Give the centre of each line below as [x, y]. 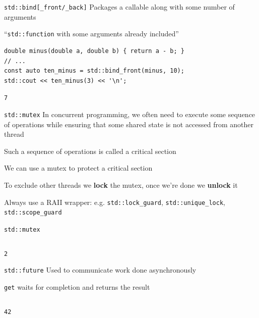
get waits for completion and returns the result [77, 286]
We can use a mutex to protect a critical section [78, 168]
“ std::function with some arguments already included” [91, 34]
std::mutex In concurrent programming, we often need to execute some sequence [130, 114]
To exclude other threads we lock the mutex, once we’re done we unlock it [121, 184]
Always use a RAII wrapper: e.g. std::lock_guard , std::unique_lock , [115, 202]
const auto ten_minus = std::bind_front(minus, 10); [94, 71]
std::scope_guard [33, 213]
